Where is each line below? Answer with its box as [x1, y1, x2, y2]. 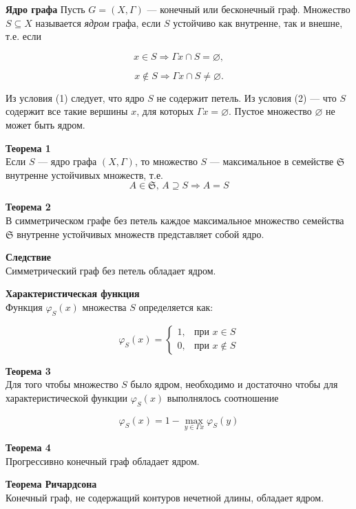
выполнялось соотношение [167, 390, 279, 404]
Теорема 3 [6, 363, 51, 378]
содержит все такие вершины [6, 104, 128, 118]
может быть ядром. [6, 117, 85, 131]
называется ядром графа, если [35, 15, 161, 30]
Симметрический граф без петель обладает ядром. [6, 263, 216, 277]
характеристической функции [6, 390, 128, 404]
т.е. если [6, 29, 42, 43]
